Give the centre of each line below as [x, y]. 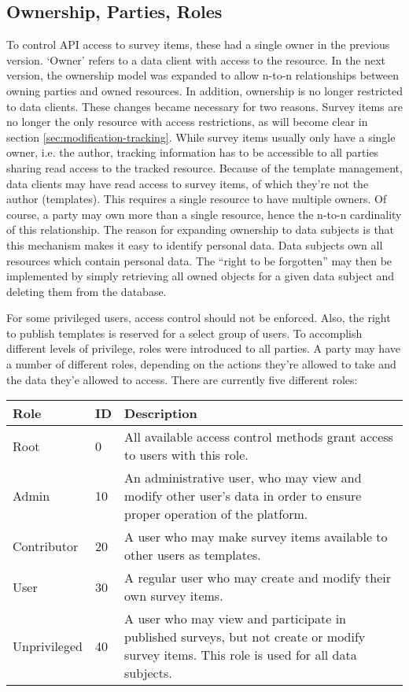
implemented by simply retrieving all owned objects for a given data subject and [201, 276]
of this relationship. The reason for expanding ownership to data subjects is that [201, 229]
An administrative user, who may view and [243, 478]
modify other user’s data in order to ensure [243, 496]
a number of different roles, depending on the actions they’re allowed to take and [201, 364]
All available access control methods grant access [259, 437]
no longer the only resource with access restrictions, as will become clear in [187, 122]
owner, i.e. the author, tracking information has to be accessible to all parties [193, 152]
